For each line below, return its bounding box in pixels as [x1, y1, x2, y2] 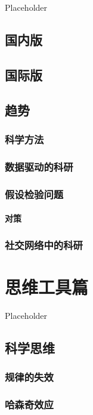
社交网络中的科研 [5, 237, 83, 252]
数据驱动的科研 [5, 159, 73, 174]
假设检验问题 [5, 186, 64, 201]
